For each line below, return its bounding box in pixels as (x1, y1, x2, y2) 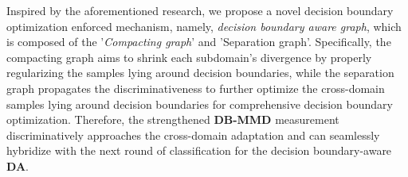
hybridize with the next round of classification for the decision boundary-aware (6, 142, 392, 159)
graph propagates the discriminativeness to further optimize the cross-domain (6, 79, 385, 96)
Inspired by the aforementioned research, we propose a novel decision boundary (6, 2, 394, 18)
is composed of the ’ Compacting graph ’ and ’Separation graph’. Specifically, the (6, 33, 391, 50)
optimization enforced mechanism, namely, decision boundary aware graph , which (6, 17, 402, 34)
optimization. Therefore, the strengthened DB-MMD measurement (6, 111, 339, 128)
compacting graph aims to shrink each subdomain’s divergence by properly (6, 48, 372, 65)
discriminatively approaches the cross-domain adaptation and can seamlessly (6, 126, 380, 143)
